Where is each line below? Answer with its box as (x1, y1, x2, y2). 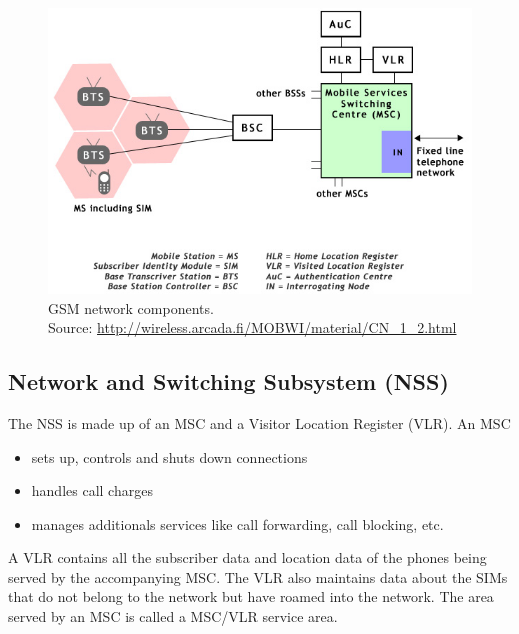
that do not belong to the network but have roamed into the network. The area (8, 586, 494, 607)
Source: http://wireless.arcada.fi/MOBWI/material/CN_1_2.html (48, 317, 457, 338)
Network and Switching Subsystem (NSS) (8, 366, 449, 397)
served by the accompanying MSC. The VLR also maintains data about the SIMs (8, 566, 508, 587)
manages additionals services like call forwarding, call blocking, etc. (31, 513, 444, 534)
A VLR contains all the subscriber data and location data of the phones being (8, 547, 487, 568)
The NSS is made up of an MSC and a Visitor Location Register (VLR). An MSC (8, 412, 511, 433)
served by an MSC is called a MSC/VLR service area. (8, 606, 338, 627)
